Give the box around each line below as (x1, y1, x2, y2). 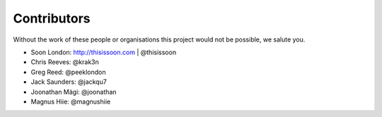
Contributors (13, 11, 91, 26)
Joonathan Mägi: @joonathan (30, 87, 117, 96)
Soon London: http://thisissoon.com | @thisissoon (30, 48, 177, 56)
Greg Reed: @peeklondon (30, 68, 106, 76)
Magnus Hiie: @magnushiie (30, 97, 111, 106)
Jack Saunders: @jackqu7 (30, 78, 108, 86)
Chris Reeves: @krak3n (30, 58, 99, 66)
